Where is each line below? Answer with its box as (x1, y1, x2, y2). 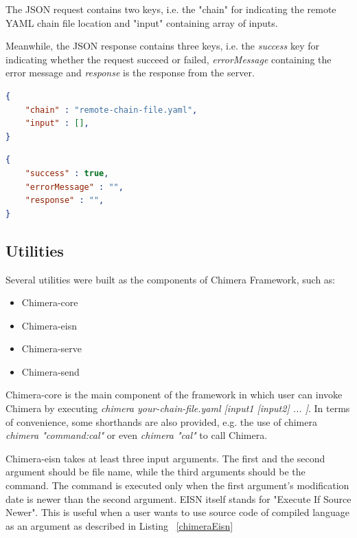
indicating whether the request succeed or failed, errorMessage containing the (5, 52, 332, 66)
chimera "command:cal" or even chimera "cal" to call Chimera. (5, 428, 268, 442)
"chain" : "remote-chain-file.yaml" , (25, 105, 198, 115)
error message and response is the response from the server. (5, 65, 255, 80)
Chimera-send (21, 364, 80, 378)
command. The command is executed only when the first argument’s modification (5, 478, 349, 493)
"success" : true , (25, 168, 109, 178)
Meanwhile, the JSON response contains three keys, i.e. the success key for (5, 39, 319, 53)
